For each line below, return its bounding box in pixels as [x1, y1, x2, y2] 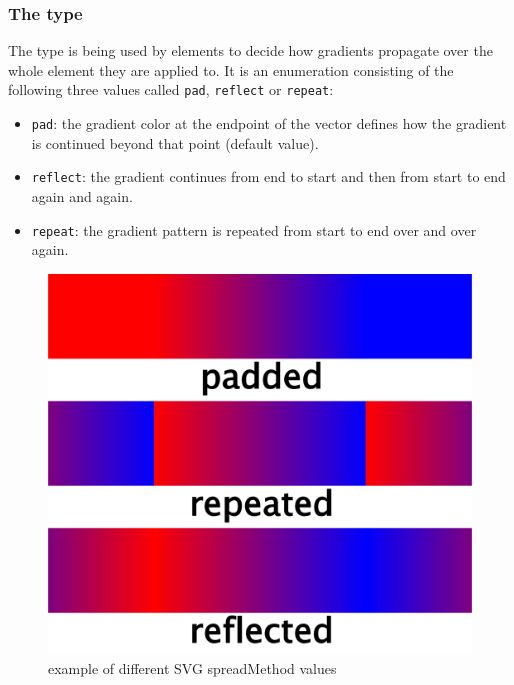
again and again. [31, 185, 133, 206]
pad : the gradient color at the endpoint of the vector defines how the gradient [31, 113, 507, 134]
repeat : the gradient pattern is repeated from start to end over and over [31, 219, 477, 240]
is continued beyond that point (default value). [31, 132, 319, 153]
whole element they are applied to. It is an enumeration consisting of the [8, 59, 454, 80]
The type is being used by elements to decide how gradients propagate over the [8, 40, 493, 61]
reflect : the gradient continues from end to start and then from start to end [31, 166, 506, 187]
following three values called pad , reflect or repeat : [8, 79, 334, 100]
